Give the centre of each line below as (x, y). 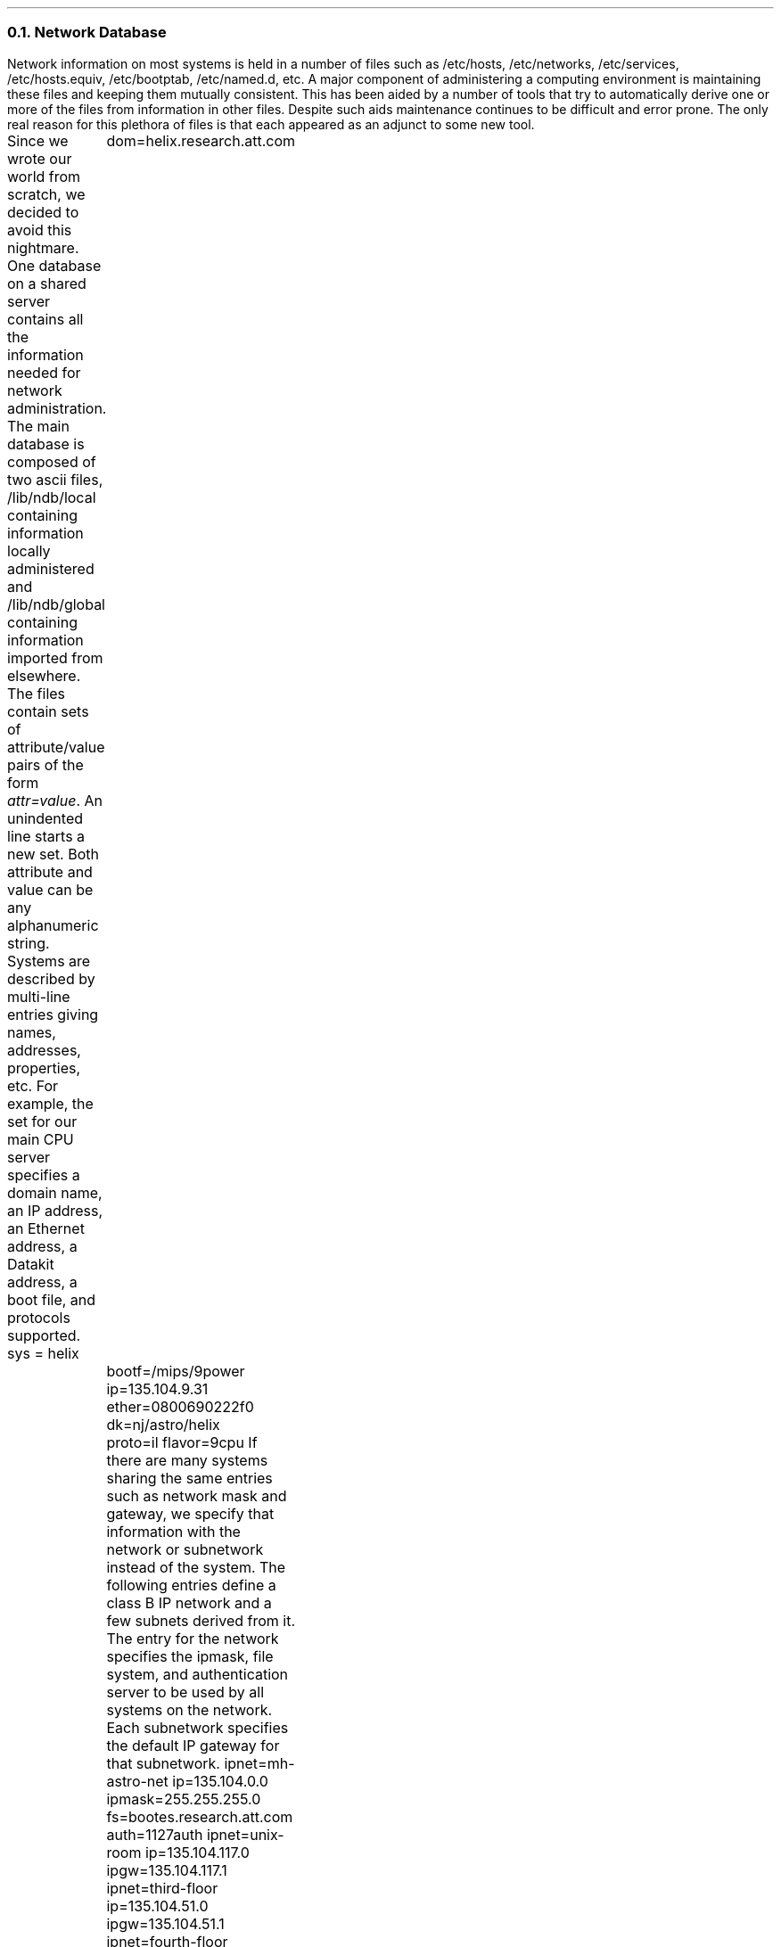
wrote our (40, 158)
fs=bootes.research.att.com (200, 1816)
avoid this (40, 230)
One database (54, 265)
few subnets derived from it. (201, 1620)
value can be (50, 889)
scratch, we (46, 194)
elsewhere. (44, 675)
